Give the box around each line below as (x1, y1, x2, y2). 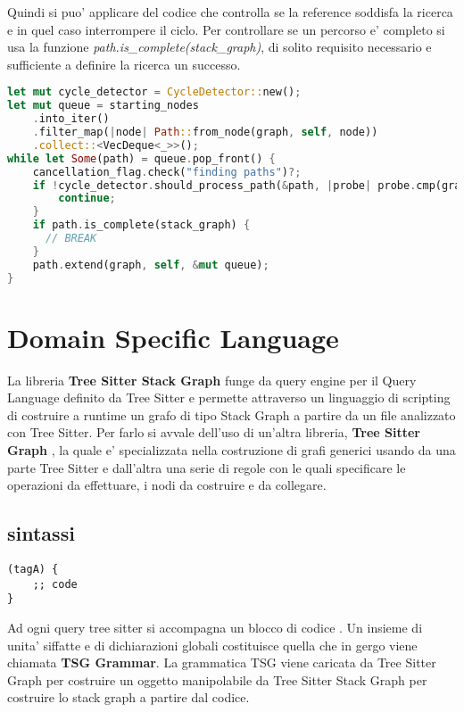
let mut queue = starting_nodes (7, 99, 199, 112)
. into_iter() (32, 112, 110, 126)
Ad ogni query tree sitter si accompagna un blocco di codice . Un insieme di (7, 617, 423, 636)
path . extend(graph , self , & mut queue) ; (32, 258, 269, 271)
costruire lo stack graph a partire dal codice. (7, 688, 250, 707)
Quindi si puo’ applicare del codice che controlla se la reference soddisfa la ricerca (7, 3, 453, 21)
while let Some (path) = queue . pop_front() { (7, 152, 276, 165)
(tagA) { (7, 562, 59, 575)
